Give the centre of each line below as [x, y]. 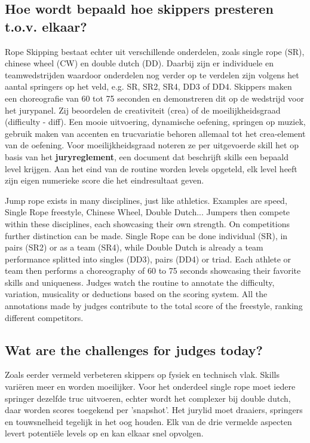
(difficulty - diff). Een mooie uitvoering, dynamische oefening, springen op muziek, [155, 122]
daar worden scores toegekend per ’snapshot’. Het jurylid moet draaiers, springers [154, 410]
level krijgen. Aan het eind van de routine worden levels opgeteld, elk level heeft [151, 168]
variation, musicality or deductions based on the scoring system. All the [136, 294]
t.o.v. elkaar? [46, 26]
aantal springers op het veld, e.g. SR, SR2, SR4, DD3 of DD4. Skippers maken [148, 86]
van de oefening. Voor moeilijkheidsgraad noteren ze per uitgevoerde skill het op [152, 145]
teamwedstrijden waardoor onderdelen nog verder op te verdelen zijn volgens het [152, 74]
